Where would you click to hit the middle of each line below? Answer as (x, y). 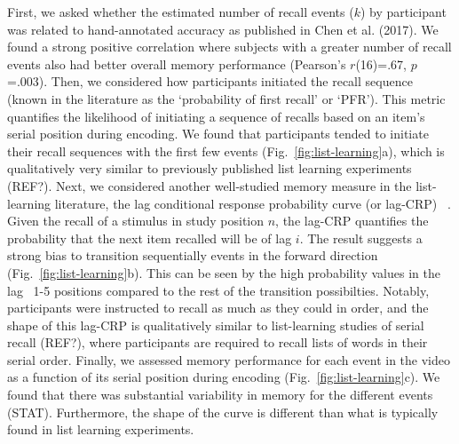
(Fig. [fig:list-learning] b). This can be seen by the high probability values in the (224, 272)
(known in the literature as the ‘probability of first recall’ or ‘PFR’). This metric (226, 98)
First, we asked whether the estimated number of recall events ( (181, 12)
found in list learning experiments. (101, 429)
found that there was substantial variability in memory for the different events (220, 395)
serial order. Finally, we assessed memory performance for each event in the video (229, 359)
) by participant (403, 12)
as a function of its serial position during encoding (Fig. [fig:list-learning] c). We (224, 377)
